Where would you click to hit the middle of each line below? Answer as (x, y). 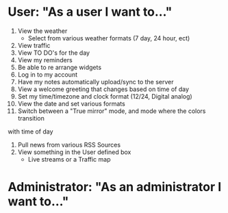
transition (31, 118)
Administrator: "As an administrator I (115, 187)
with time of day (30, 131)
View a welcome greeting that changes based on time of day (103, 89)
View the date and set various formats (71, 103)
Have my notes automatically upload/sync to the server (96, 82)
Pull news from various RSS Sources (69, 145)
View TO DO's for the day (54, 53)
